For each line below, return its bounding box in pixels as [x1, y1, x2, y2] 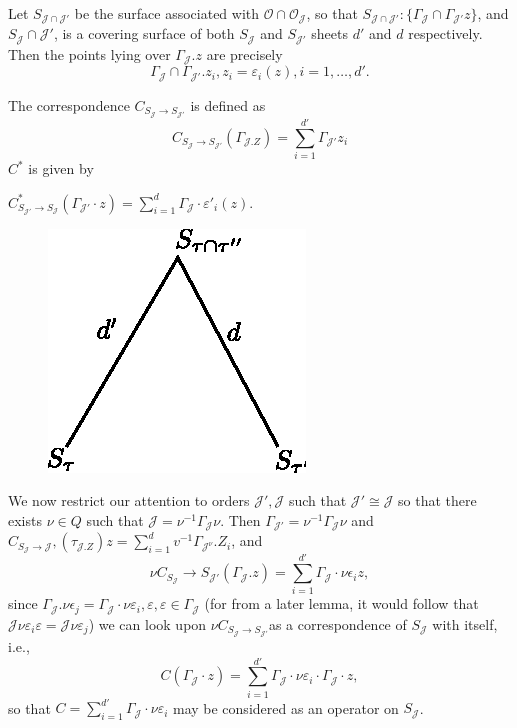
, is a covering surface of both [53, 23, 235, 44]
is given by [28, 158, 94, 179]
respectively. [408, 23, 483, 44]
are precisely [206, 43, 283, 64]
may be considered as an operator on [172, 697, 399, 718]
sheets [311, 23, 349, 44]
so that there [398, 490, 477, 511]
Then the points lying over [8, 43, 171, 64]
